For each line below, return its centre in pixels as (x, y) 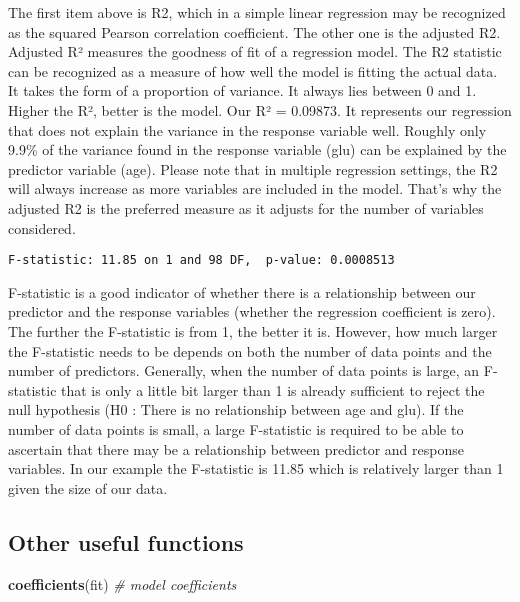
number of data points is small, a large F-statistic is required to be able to (236, 428)
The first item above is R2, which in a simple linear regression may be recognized (257, 12)
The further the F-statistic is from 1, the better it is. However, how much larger (253, 330)
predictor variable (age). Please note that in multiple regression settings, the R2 (253, 168)
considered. (42, 227)
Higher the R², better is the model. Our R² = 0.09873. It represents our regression (260, 109)
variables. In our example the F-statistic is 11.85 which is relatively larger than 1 (256, 468)
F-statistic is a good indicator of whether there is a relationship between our (242, 291)
